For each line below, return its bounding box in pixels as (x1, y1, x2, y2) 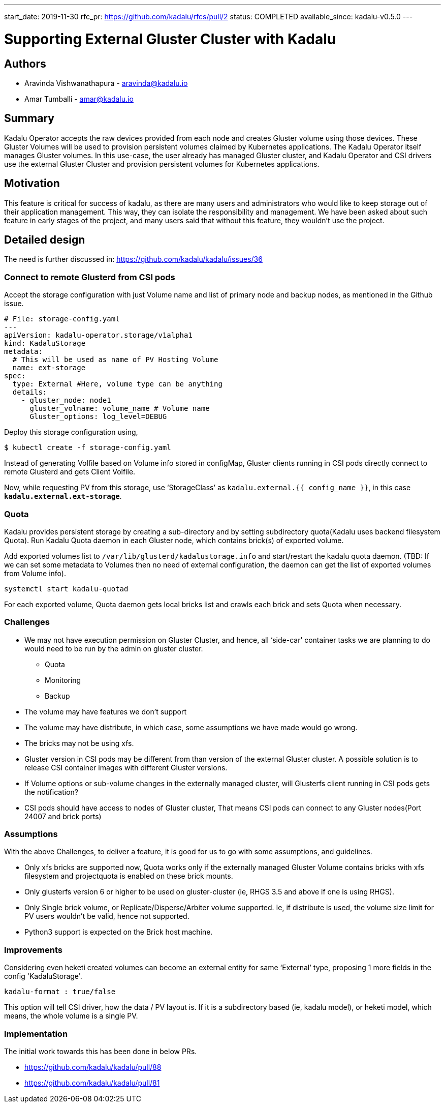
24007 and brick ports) (24, 812, 102, 821)
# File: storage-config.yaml (4, 315, 120, 323)
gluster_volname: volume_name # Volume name (29, 404, 210, 413)
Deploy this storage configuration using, (4, 428, 138, 437)
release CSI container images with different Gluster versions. (24, 763, 228, 772)
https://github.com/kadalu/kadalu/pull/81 (24, 1078, 160, 1087)
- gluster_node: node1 (21, 396, 111, 405)
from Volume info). (4, 569, 67, 578)
